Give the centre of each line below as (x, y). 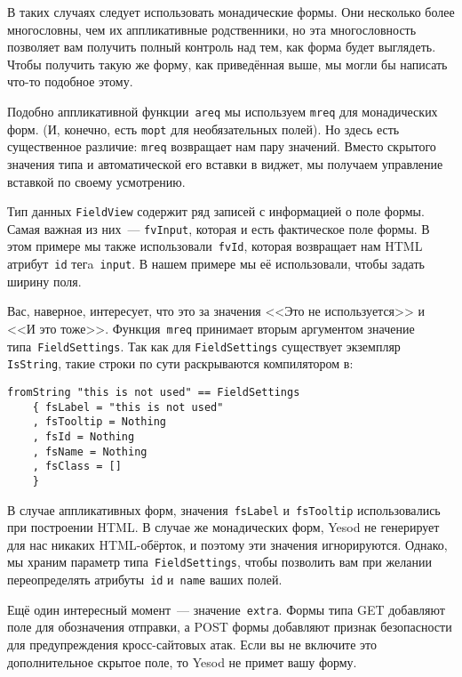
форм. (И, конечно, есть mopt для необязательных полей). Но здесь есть (203, 129)
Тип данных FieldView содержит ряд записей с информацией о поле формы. (216, 211)
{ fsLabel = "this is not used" (128, 407)
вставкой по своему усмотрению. (96, 181)
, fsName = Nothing (90, 451)
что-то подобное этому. (70, 81)
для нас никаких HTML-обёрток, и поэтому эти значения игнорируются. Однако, (227, 544)
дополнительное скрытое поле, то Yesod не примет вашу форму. (182, 661)
